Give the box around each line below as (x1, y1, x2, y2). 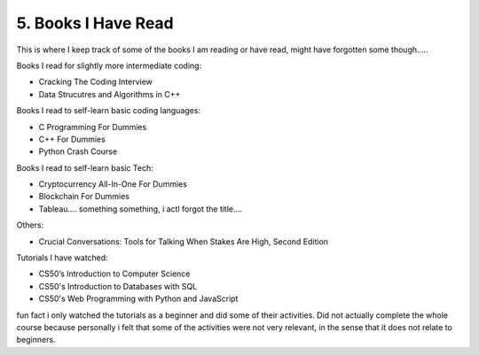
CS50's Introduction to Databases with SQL (38, 281, 198, 291)
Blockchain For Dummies (38, 191, 130, 202)
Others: (16, 220, 44, 230)
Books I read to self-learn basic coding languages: (16, 105, 201, 116)
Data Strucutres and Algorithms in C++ (38, 89, 181, 99)
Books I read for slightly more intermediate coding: (16, 60, 202, 71)
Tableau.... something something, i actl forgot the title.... (38, 204, 243, 214)
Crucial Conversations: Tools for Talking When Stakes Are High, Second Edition (38, 235, 328, 247)
